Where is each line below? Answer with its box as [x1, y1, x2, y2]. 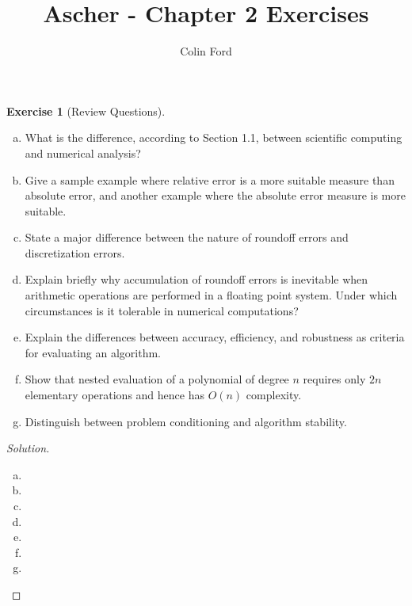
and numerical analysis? [25, 144, 141, 161]
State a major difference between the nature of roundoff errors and [25, 229, 349, 246]
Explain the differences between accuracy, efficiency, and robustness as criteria [25, 329, 405, 345]
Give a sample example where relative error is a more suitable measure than [25, 171, 395, 188]
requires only [303, 371, 366, 387]
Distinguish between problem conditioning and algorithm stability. [25, 413, 347, 429]
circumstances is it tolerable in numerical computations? [25, 302, 299, 318]
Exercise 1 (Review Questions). [6, 102, 166, 119]
